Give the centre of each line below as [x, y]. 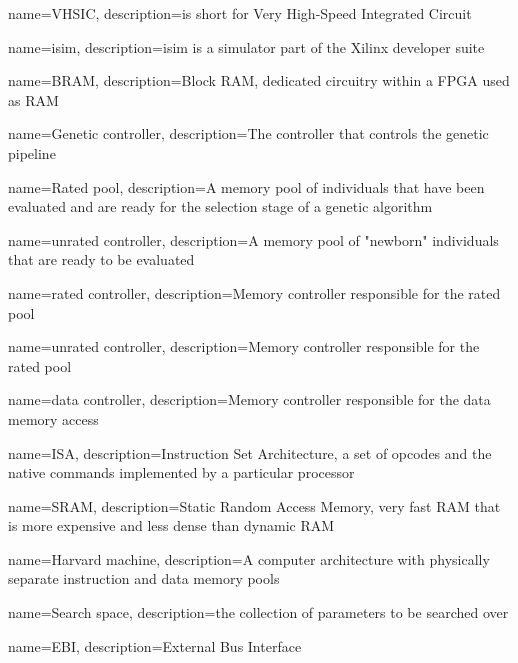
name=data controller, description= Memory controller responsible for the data [249, 399]
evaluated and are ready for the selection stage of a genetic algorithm [220, 206]
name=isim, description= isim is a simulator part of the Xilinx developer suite [246, 46]
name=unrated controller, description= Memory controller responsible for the [244, 346]
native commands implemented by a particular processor [181, 472]
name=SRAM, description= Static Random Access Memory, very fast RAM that [254, 505]
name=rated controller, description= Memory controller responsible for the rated [254, 292]
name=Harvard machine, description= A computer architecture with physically [249, 558]
